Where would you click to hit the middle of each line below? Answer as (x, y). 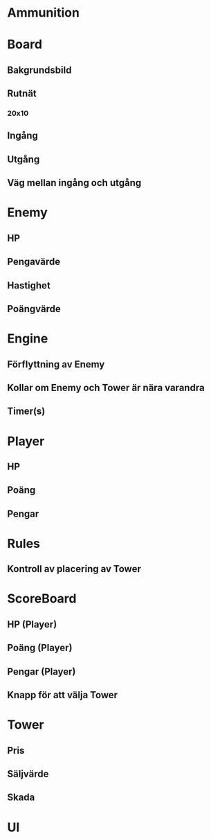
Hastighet (29, 285)
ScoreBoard (42, 599)
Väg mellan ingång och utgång (74, 183)
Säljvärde (28, 774)
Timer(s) (26, 412)
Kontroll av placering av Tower (74, 569)
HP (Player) (32, 624)
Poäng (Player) (40, 648)
